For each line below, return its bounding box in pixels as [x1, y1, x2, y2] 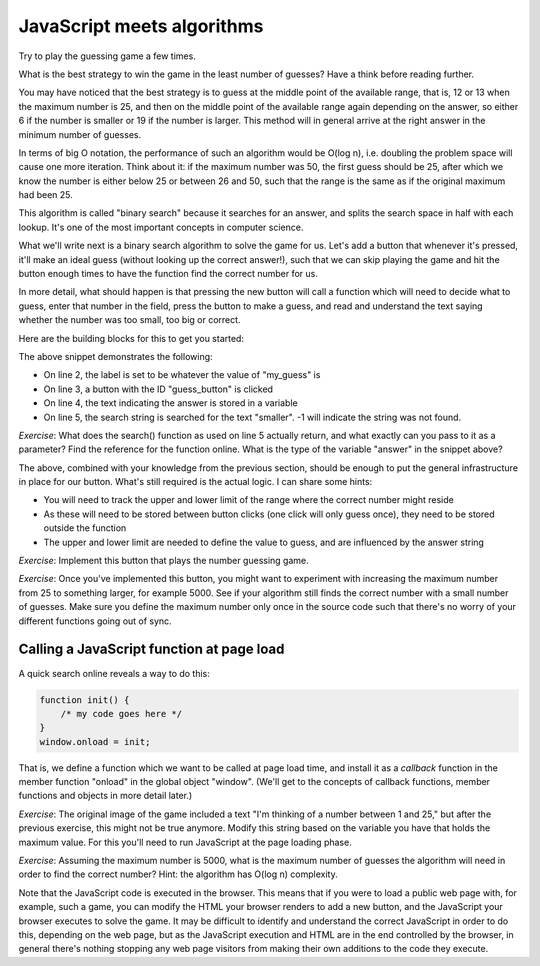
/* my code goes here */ [60, 708, 183, 719]
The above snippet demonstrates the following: [18, 350, 214, 362]
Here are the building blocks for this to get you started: [18, 332, 245, 344]
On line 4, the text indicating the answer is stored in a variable [43, 397, 299, 409]
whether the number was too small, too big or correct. [18, 314, 241, 326]
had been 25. [18, 189, 74, 201]
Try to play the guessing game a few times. [18, 50, 197, 62]
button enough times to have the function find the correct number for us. [18, 268, 319, 280]
